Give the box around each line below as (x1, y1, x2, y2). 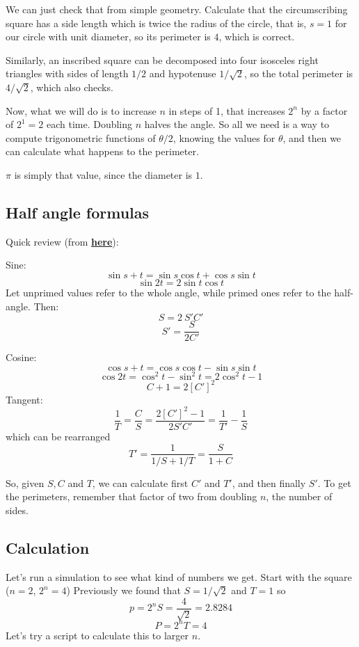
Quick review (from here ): (6, 234, 119, 248)
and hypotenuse (149, 66, 216, 81)
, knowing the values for (173, 130, 276, 145)
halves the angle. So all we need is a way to (144, 117, 330, 131)
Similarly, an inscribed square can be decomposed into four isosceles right (6, 52, 319, 67)
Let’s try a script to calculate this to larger (6, 628, 189, 642)
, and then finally (232, 475, 306, 490)
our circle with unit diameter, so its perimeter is (6, 29, 211, 44)
